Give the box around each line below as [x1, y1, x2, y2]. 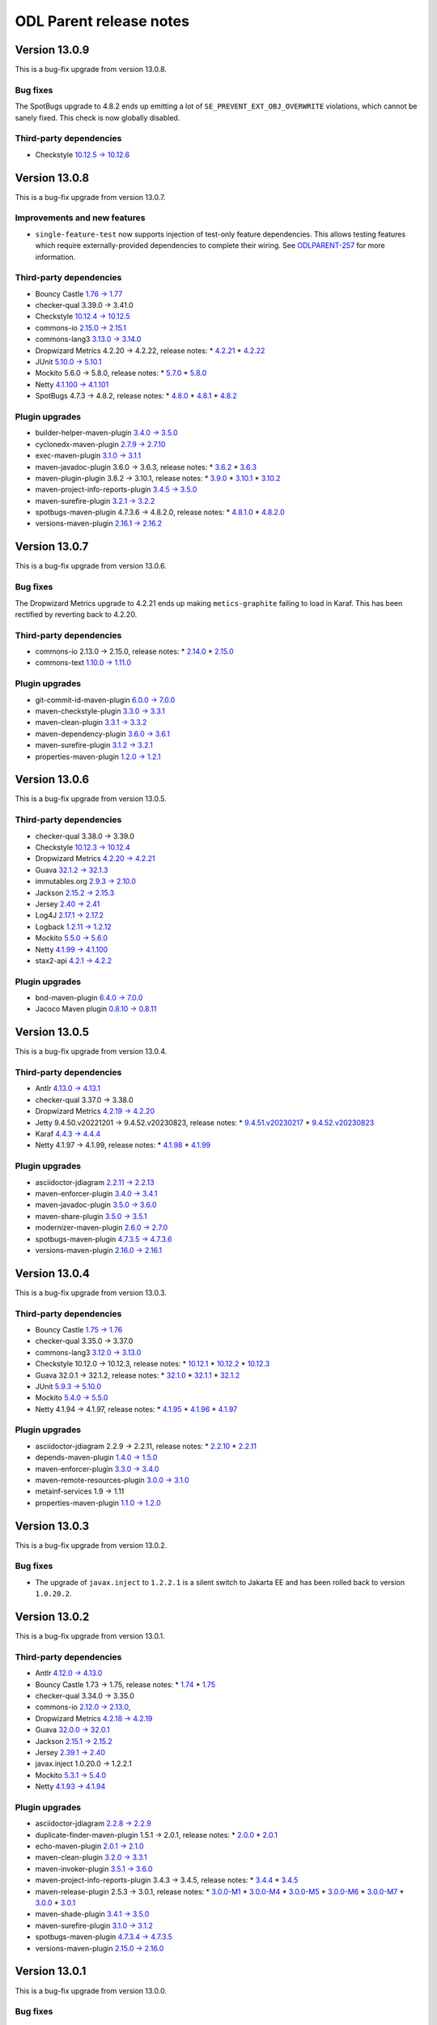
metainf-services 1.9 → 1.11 [35, 1486, 125, 1496]
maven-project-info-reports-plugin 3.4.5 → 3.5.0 [35, 484, 197, 494]
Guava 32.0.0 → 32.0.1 [35, 1725, 110, 1735]
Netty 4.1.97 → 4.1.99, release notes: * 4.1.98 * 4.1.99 [35, 1140, 211, 1150]
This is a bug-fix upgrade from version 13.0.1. [15, 1631, 165, 1641]
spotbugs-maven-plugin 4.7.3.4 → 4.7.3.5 [35, 1932, 173, 1942]
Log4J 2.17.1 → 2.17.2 [35, 910, 104, 920]
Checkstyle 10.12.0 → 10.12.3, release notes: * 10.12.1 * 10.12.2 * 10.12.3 [35, 1359, 270, 1369]
